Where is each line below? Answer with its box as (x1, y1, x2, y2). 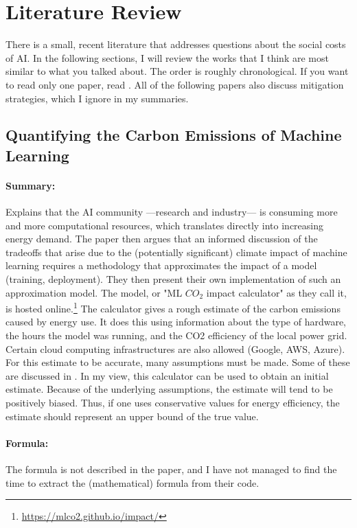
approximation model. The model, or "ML (5, 285, 183, 299)
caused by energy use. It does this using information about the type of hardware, (5, 314, 347, 329)
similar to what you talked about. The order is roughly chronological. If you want (5, 64, 349, 78)
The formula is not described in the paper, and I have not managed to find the (5, 462, 337, 477)
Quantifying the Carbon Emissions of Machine (5, 124, 342, 146)
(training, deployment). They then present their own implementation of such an (5, 272, 341, 286)
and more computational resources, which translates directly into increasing (5, 218, 324, 232)
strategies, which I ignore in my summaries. (5, 91, 189, 105)
